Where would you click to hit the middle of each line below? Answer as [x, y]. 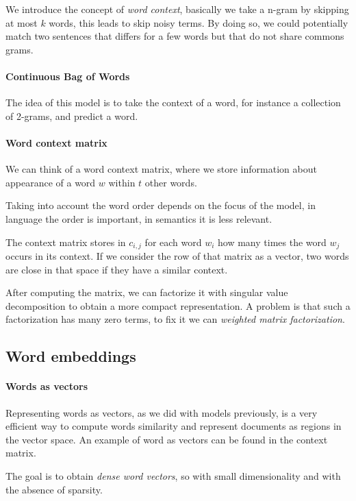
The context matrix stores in [66, 242]
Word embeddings [71, 356]
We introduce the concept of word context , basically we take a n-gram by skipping [177, 9]
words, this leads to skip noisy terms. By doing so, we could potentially [199, 22]
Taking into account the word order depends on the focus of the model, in [161, 205]
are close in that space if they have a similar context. [117, 269]
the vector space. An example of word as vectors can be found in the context [167, 439]
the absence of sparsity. [54, 489]
